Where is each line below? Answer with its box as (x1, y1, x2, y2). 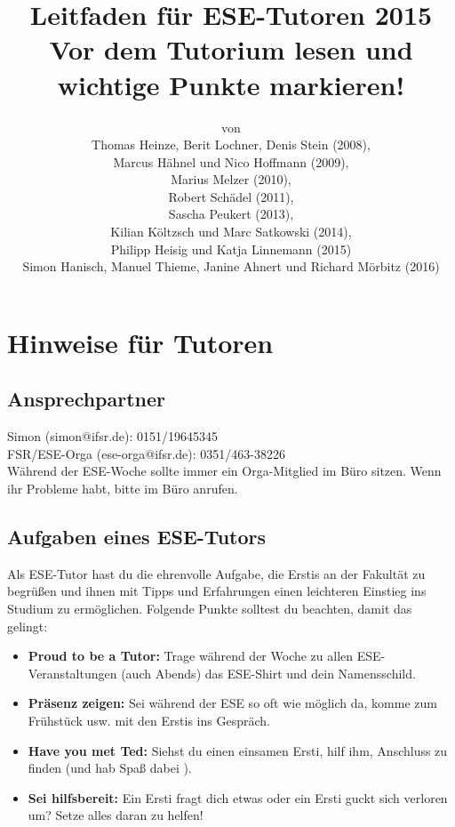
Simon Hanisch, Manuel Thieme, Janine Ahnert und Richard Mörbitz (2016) (22, 257, 440, 276)
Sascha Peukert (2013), (168, 205, 294, 223)
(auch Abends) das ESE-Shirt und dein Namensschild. (121, 663, 416, 682)
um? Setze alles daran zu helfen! (28, 806, 204, 824)
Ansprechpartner (7, 385, 166, 413)
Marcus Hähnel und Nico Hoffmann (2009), (113, 152, 349, 171)
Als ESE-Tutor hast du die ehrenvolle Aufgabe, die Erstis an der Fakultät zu (7, 564, 426, 582)
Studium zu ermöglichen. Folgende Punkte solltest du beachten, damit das (7, 599, 412, 617)
